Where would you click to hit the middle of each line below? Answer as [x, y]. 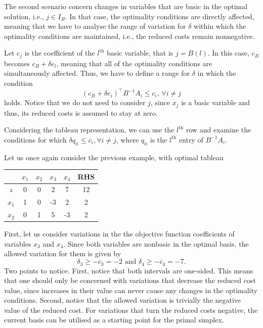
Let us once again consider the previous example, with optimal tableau [114, 157]
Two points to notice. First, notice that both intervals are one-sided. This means [129, 270]
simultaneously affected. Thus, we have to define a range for [97, 73]
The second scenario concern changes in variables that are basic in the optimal [126, 6]
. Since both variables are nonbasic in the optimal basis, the [156, 243]
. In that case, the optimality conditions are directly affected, [160, 16]
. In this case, [228, 53]
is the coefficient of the [60, 53]
